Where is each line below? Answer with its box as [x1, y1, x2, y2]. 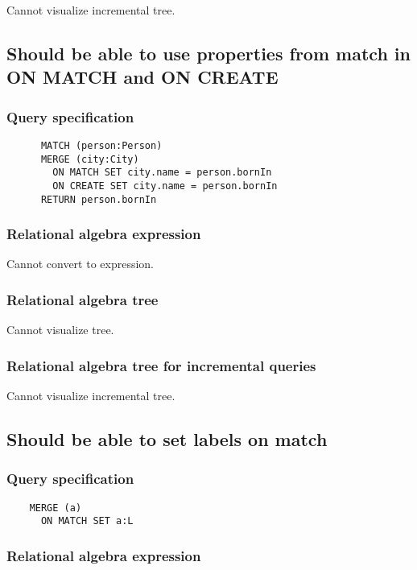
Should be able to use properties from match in [6, 40, 411, 65]
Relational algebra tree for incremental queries [6, 355, 316, 375]
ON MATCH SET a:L [40, 515, 134, 527]
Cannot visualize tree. [6, 321, 114, 338]
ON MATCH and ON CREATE [6, 64, 279, 89]
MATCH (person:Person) [40, 139, 163, 151]
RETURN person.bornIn [40, 193, 157, 205]
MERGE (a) [29, 502, 82, 514]
